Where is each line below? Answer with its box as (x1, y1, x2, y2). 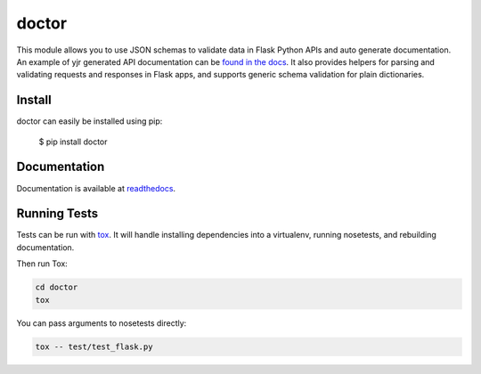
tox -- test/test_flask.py (35, 341, 153, 352)
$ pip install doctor (38, 136, 108, 147)
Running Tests (16, 206, 98, 222)
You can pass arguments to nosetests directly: (16, 317, 187, 329)
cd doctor (35, 282, 78, 293)
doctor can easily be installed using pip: (16, 116, 163, 126)
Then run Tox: (16, 258, 69, 269)
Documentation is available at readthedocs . (16, 183, 176, 193)
